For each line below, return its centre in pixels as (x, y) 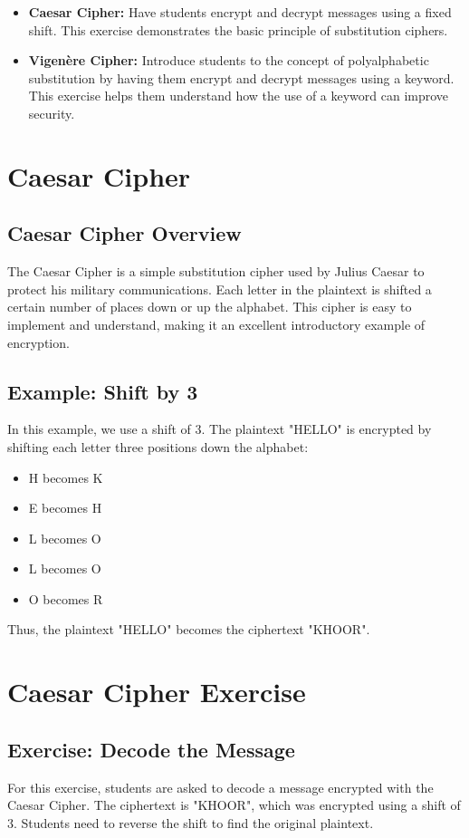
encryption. (38, 342)
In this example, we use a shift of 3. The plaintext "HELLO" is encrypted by (220, 429)
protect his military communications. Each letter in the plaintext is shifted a (220, 289)
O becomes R (66, 598)
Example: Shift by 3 (103, 391)
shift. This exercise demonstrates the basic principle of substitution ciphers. (238, 29)
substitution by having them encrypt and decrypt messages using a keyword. (241, 77)
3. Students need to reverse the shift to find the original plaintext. (191, 822)
